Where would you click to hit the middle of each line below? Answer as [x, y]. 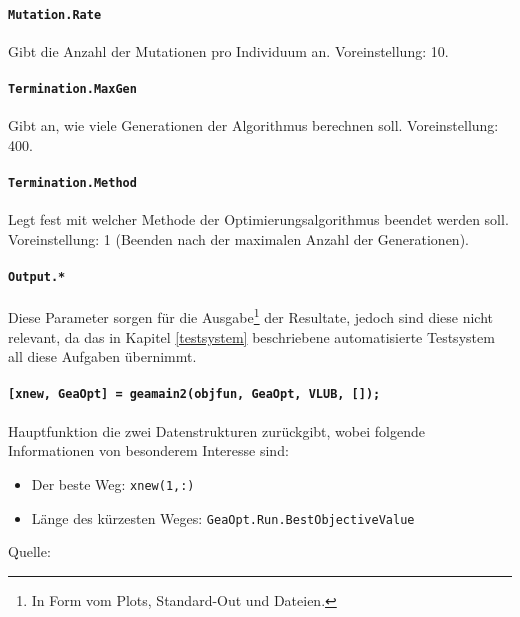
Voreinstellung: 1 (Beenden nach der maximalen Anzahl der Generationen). [238, 238]
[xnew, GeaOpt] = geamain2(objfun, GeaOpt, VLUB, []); [194, 394]
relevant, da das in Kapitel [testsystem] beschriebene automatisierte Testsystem [251, 336]
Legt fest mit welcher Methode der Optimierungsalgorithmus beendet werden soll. [258, 219]
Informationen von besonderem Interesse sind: [148, 450]
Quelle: [29, 551]
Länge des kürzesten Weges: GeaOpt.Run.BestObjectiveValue [223, 517]
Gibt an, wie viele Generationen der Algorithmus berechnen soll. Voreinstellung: [253, 125]
